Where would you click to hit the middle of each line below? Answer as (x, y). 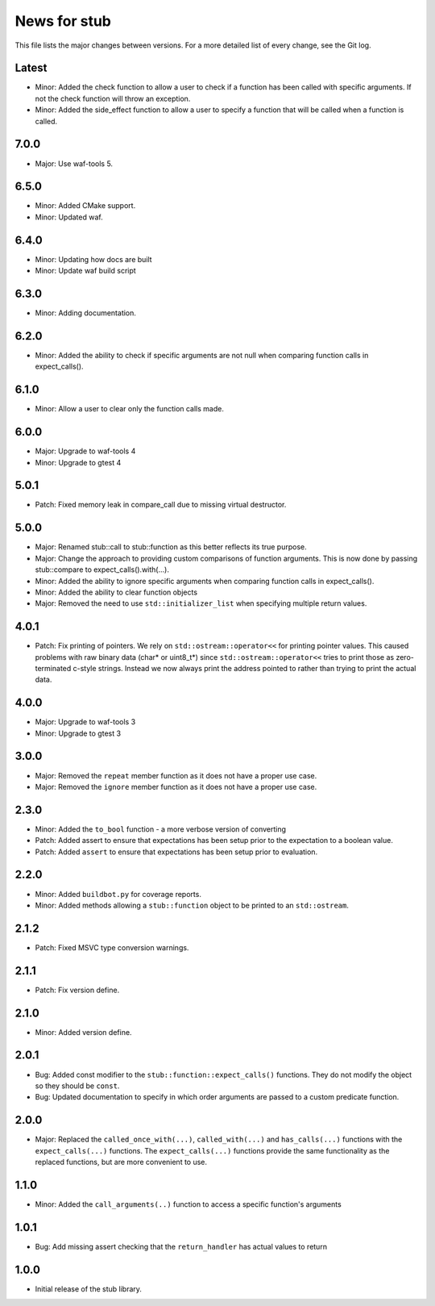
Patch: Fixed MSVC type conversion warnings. (112, 947)
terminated (53, 668)
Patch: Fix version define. (77, 990)
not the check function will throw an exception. (113, 98)
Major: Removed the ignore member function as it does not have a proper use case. (176, 787)
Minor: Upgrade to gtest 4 (78, 462)
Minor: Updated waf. (69, 217)
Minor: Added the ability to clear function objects (116, 592)
